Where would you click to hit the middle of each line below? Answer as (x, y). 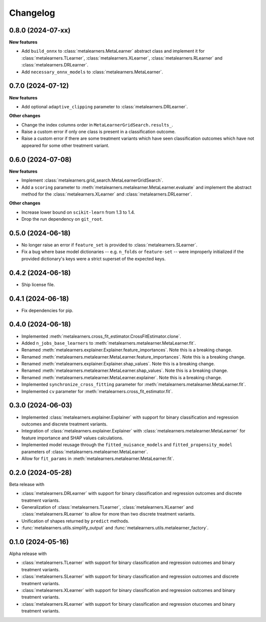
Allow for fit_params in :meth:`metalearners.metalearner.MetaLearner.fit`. (98, 458)
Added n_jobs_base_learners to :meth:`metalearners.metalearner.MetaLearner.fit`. (109, 343)
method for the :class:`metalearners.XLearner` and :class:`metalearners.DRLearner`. (107, 194)
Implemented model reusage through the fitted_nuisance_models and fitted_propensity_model (127, 445)
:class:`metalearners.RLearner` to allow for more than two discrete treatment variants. (108, 514)
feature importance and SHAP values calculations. (72, 438)
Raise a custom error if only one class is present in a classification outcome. (99, 132)
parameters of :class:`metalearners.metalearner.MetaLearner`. (85, 452)
